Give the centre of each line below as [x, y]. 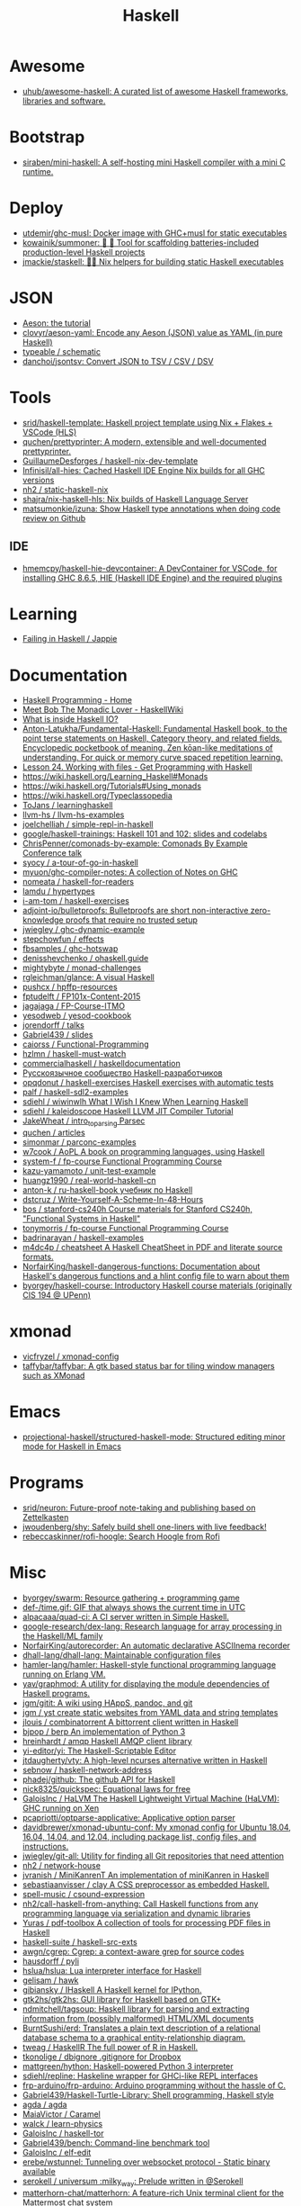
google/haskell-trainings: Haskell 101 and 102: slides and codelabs [145, 834]
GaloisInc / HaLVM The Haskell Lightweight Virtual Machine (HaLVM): [151, 1798]
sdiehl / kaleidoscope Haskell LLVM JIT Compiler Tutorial [128, 1112]
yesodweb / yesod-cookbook [77, 1016]
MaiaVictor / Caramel [61, 2114]
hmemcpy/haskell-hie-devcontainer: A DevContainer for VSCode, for [150, 568]
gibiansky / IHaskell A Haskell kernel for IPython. [112, 1989]
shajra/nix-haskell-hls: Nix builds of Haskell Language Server [135, 499]
